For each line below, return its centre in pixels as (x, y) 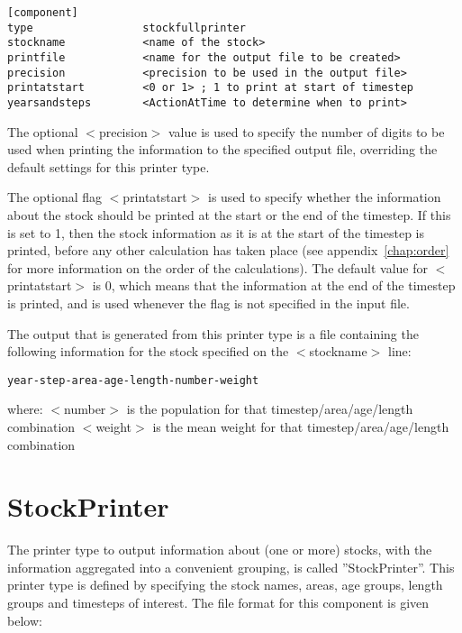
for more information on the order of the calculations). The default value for (218, 267)
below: (25, 620)
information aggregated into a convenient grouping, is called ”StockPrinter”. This (231, 567)
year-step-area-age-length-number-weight (133, 380)
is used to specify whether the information (325, 197)
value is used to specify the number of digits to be (307, 131)
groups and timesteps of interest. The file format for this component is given (218, 603)
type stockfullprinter (127, 28)
